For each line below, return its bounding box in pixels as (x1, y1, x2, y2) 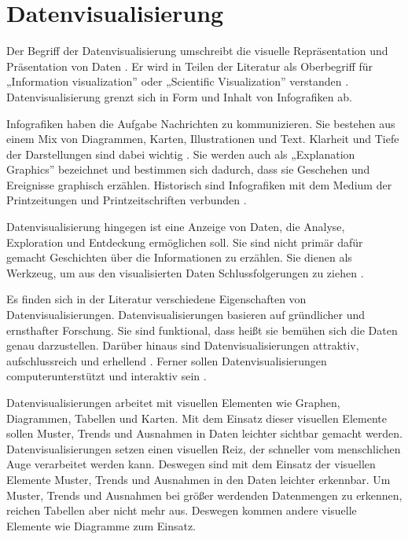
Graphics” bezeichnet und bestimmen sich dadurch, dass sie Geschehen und (6, 161, 370, 178)
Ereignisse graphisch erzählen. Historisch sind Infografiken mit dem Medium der (6, 176, 392, 192)
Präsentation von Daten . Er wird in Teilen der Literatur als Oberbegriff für (6, 57, 373, 74)
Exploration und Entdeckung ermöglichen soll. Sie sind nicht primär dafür (6, 233, 363, 250)
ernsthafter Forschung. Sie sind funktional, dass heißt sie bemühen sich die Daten (6, 321, 398, 338)
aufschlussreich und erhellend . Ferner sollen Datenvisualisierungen (6, 352, 327, 368)
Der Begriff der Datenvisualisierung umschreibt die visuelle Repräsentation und (6, 42, 388, 59)
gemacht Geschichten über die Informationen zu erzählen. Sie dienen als (6, 249, 352, 266)
